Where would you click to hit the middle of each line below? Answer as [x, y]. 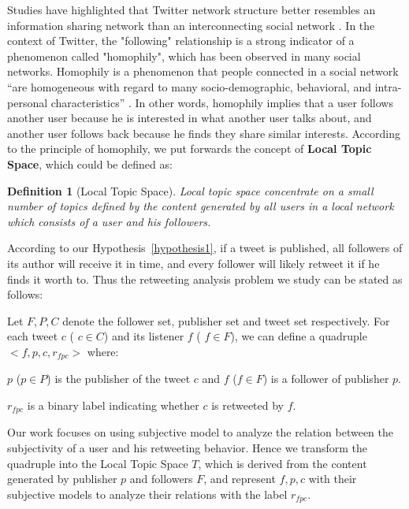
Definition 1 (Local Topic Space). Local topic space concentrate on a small [190, 190]
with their [333, 479]
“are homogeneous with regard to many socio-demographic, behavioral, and [189, 86]
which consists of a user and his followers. [109, 221]
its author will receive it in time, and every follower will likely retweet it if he [193, 263]
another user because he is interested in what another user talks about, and [190, 118]
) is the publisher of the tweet [119, 379]
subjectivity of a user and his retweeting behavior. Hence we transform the [188, 447]
